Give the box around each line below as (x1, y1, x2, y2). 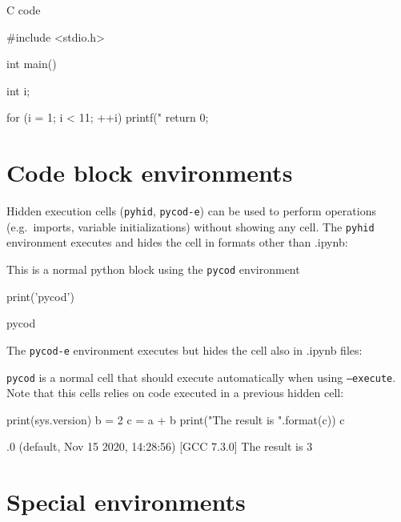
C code (6, 2, 41, 18)
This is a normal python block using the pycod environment (6, 261, 300, 277)
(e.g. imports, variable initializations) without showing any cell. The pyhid (6, 218, 375, 235)
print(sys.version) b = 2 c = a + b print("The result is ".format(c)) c (6, 411, 345, 428)
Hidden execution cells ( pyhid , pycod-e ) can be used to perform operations (6, 203, 376, 219)
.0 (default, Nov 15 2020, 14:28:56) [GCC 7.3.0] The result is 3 (6, 438, 313, 455)
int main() (6, 55, 57, 72)
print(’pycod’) (6, 287, 74, 304)
